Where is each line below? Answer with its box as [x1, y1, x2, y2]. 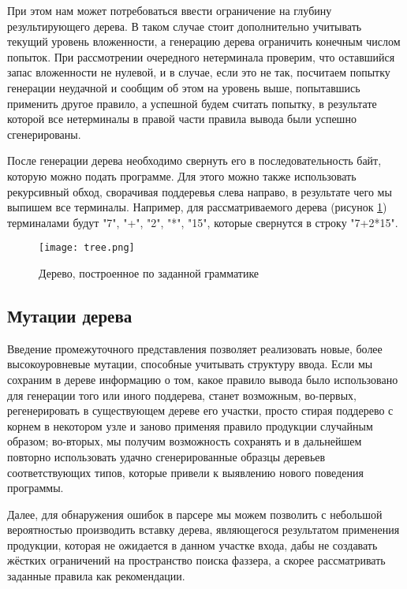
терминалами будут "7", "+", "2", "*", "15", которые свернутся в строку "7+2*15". [7, 214, 398, 230]
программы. [7, 479, 64, 496]
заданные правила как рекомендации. [7, 568, 185, 584]
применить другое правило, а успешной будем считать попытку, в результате [7, 95, 377, 111]
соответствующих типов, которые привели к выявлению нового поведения [7, 464, 364, 480]
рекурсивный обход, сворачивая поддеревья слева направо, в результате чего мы [7, 183, 392, 199]
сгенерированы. [7, 125, 81, 142]
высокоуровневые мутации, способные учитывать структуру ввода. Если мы [7, 356, 373, 372]
